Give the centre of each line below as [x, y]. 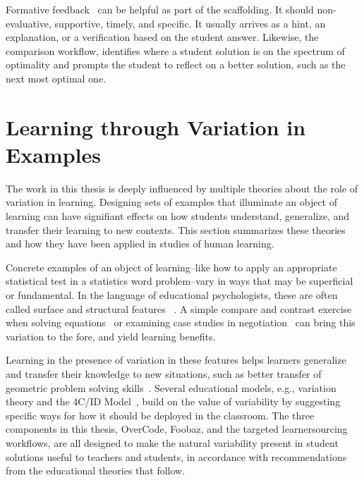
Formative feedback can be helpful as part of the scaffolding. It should [160, 9]
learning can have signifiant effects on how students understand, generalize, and [178, 216]
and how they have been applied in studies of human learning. [140, 244]
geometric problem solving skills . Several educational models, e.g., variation [171, 387]
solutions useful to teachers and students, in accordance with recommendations [176, 456]
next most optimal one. [56, 78]
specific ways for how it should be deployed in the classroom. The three [160, 415]
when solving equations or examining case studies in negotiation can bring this [181, 322]
